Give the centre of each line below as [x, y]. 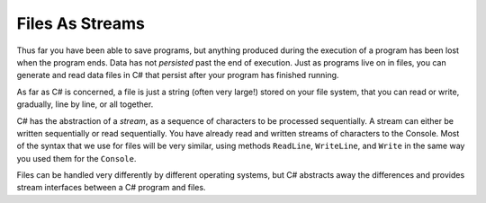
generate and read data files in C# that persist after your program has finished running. [178, 75]
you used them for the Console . [76, 158]
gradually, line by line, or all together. [85, 104]
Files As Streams [81, 23]
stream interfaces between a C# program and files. [111, 188]
